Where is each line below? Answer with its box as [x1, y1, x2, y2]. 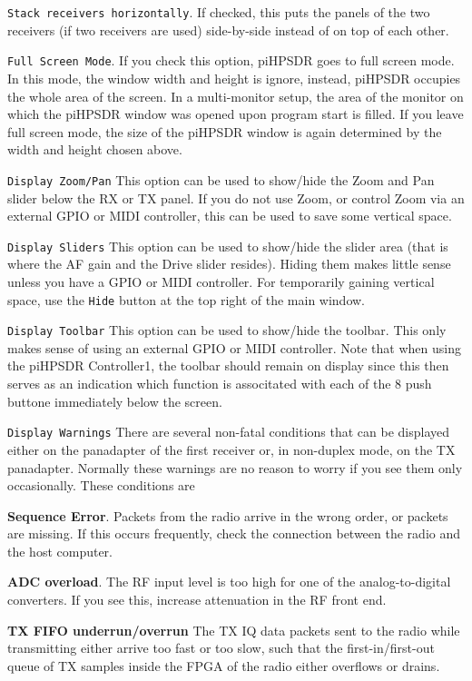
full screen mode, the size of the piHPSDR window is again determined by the [7, 122, 442, 141]
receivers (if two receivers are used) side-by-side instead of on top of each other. [7, 20, 449, 39]
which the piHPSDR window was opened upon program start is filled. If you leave [7, 104, 464, 123]
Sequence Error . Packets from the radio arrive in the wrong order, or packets [7, 506, 448, 525]
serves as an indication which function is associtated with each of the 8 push [7, 374, 432, 393]
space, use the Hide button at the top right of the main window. [7, 290, 366, 309]
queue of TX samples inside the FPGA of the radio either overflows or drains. [7, 656, 440, 675]
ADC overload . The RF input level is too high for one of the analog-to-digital [7, 572, 451, 591]
